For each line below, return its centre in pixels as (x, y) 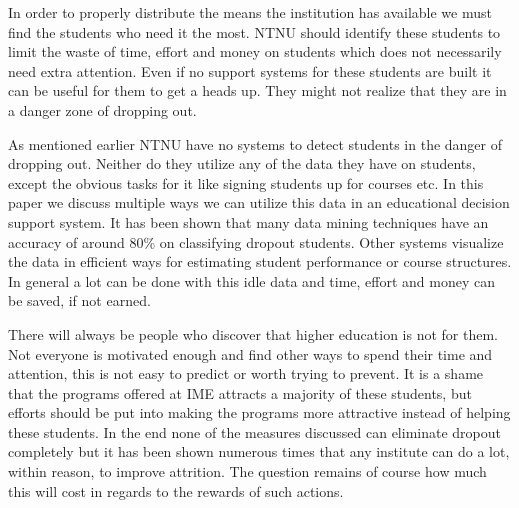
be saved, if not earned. (79, 300)
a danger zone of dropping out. (102, 109)
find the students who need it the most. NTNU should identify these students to (254, 31)
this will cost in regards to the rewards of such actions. (176, 490)
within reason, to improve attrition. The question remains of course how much (247, 471)
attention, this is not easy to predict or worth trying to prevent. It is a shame (246, 373)
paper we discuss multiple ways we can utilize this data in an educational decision (259, 202)
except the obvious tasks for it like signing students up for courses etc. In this (246, 182)
